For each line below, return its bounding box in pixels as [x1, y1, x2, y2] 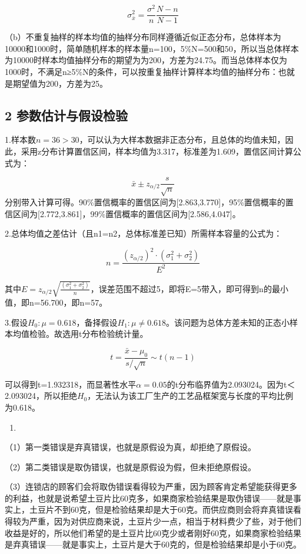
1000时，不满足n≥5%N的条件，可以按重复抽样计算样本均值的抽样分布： [5, 65, 278, 77]
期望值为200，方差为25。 [12, 77, 108, 89]
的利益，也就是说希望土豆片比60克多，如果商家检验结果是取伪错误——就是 [5, 491, 293, 504]
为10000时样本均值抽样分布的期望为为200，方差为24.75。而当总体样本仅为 [5, 54, 287, 66]
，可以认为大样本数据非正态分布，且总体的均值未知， [79, 133, 285, 146]
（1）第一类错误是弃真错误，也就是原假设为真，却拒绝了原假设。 [5, 441, 256, 453]
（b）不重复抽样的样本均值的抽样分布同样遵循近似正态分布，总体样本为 [5, 31, 281, 43]
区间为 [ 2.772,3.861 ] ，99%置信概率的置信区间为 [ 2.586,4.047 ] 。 [12, 207, 241, 219]
